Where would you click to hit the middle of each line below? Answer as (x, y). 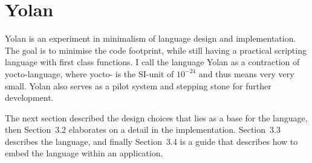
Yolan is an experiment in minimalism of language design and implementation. (151, 38)
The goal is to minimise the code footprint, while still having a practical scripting (156, 50)
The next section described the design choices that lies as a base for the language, (156, 117)
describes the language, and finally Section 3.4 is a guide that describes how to (151, 141)
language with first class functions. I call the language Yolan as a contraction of (152, 62)
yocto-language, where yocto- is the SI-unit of (89, 73)
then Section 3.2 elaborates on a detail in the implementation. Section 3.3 (143, 129)
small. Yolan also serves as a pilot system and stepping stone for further (138, 85)
